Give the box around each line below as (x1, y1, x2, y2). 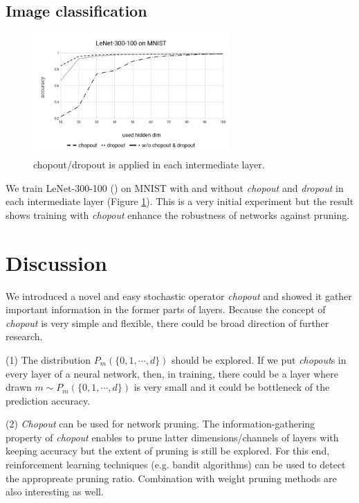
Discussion (6, 248, 107, 276)
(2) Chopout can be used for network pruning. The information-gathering (6, 416, 315, 431)
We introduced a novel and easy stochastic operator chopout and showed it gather (6, 288, 352, 303)
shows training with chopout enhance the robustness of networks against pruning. (6, 207, 350, 222)
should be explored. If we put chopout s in (172, 352, 347, 367)
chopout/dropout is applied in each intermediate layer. (33, 157, 265, 172)
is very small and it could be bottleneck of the (134, 380, 330, 394)
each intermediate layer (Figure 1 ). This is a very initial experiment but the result (6, 194, 354, 209)
